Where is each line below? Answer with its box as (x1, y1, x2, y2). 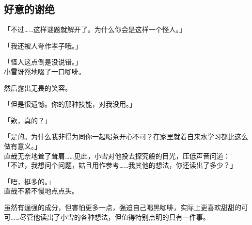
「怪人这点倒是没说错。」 (4, 57, 82, 67)
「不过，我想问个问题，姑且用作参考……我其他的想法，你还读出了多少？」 (4, 160, 237, 170)
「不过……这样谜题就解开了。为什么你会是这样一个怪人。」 (4, 24, 186, 34)
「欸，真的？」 (4, 115, 51, 125)
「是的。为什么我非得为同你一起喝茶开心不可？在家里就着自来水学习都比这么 (4, 131, 248, 142)
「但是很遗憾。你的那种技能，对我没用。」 (4, 99, 136, 109)
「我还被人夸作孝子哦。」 (4, 40, 82, 50)
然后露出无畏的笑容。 (4, 82, 72, 93)
